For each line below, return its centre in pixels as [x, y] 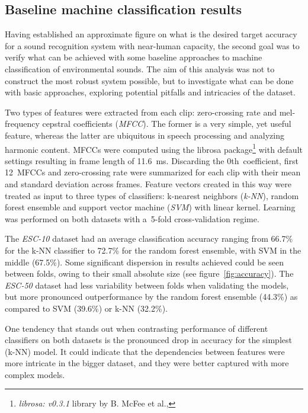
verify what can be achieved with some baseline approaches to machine [134, 57]
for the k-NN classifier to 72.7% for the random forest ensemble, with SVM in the [153, 250]
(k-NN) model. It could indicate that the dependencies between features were [145, 351]
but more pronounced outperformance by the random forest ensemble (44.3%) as [151, 297]
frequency [22, 124]
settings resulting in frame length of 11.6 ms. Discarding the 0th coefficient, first [152, 160]
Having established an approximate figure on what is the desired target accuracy [151, 34]
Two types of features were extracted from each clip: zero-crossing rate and [141, 112]
